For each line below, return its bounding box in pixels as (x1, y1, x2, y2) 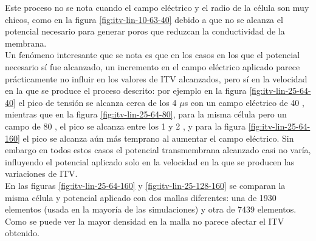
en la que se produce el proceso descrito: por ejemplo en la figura (5, 84, 247, 97)
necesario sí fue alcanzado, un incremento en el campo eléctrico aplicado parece (5, 60, 300, 73)
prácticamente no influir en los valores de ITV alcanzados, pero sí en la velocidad (5, 72, 307, 85)
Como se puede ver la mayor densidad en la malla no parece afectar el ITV (5, 214, 284, 227)
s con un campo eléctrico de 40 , (184, 96, 304, 108)
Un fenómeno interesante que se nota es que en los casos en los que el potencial (5, 48, 300, 61)
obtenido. (5, 226, 39, 239)
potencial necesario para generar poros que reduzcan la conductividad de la (5, 25, 285, 38)
